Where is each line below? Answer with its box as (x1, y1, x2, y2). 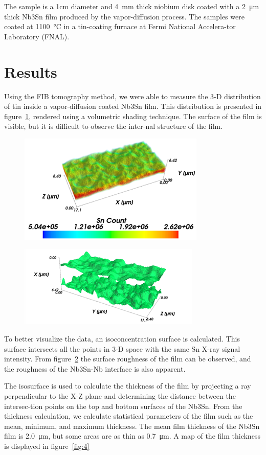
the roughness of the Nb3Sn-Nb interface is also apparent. (4, 363, 186, 374)
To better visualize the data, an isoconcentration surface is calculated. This (4, 333, 240, 344)
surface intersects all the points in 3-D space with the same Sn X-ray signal (4, 343, 240, 354)
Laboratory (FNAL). (4, 31, 70, 41)
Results (4, 61, 57, 82)
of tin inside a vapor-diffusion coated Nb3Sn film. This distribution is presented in (4, 101, 262, 111)
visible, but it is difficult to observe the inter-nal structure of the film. (4, 121, 223, 131)
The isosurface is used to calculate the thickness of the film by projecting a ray (4, 380, 251, 391)
